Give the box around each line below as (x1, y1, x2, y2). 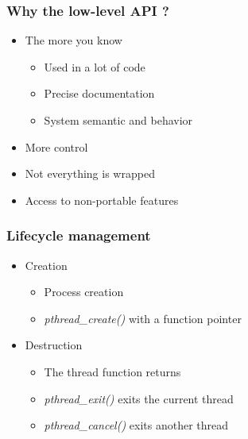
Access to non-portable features (25, 191, 179, 208)
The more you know (25, 32, 122, 48)
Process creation (44, 283, 124, 300)
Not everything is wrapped (25, 165, 155, 182)
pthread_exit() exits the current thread (44, 390, 234, 406)
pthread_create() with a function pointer (44, 310, 242, 326)
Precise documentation (44, 85, 155, 102)
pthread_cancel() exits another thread (44, 417, 229, 433)
